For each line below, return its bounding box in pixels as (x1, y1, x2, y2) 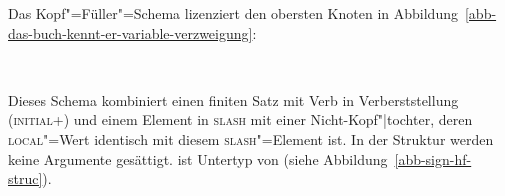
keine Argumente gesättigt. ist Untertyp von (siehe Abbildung (8, 148, 388, 169)
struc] (8, 168, 43, 189)
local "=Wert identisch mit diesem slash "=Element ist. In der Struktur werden (8, 128, 494, 149)
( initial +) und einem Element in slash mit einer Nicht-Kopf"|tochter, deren (8, 109, 473, 130)
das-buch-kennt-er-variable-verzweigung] (8, 22, 253, 43)
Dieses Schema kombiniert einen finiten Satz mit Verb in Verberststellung (8, 89, 459, 110)
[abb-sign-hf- (394, 148, 472, 169)
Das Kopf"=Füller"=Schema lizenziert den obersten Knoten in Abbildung (8, 3, 458, 23)
